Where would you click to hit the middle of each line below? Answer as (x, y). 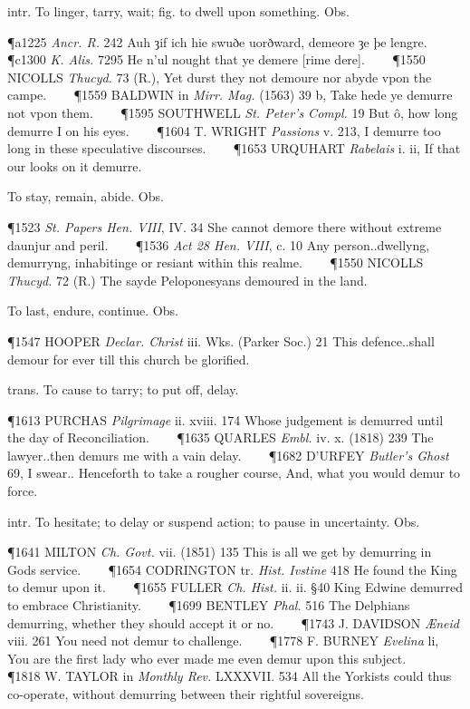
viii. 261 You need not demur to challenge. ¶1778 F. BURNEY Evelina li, (223, 641)
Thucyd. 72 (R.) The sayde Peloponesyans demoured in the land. (187, 280)
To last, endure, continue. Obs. (93, 311)
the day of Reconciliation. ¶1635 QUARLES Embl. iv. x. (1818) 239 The (221, 437)
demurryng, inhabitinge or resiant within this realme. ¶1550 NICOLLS (216, 262)
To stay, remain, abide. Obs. (86, 196)
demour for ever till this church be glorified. (129, 359)
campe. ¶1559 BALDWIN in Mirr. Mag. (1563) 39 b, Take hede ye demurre (230, 95)
